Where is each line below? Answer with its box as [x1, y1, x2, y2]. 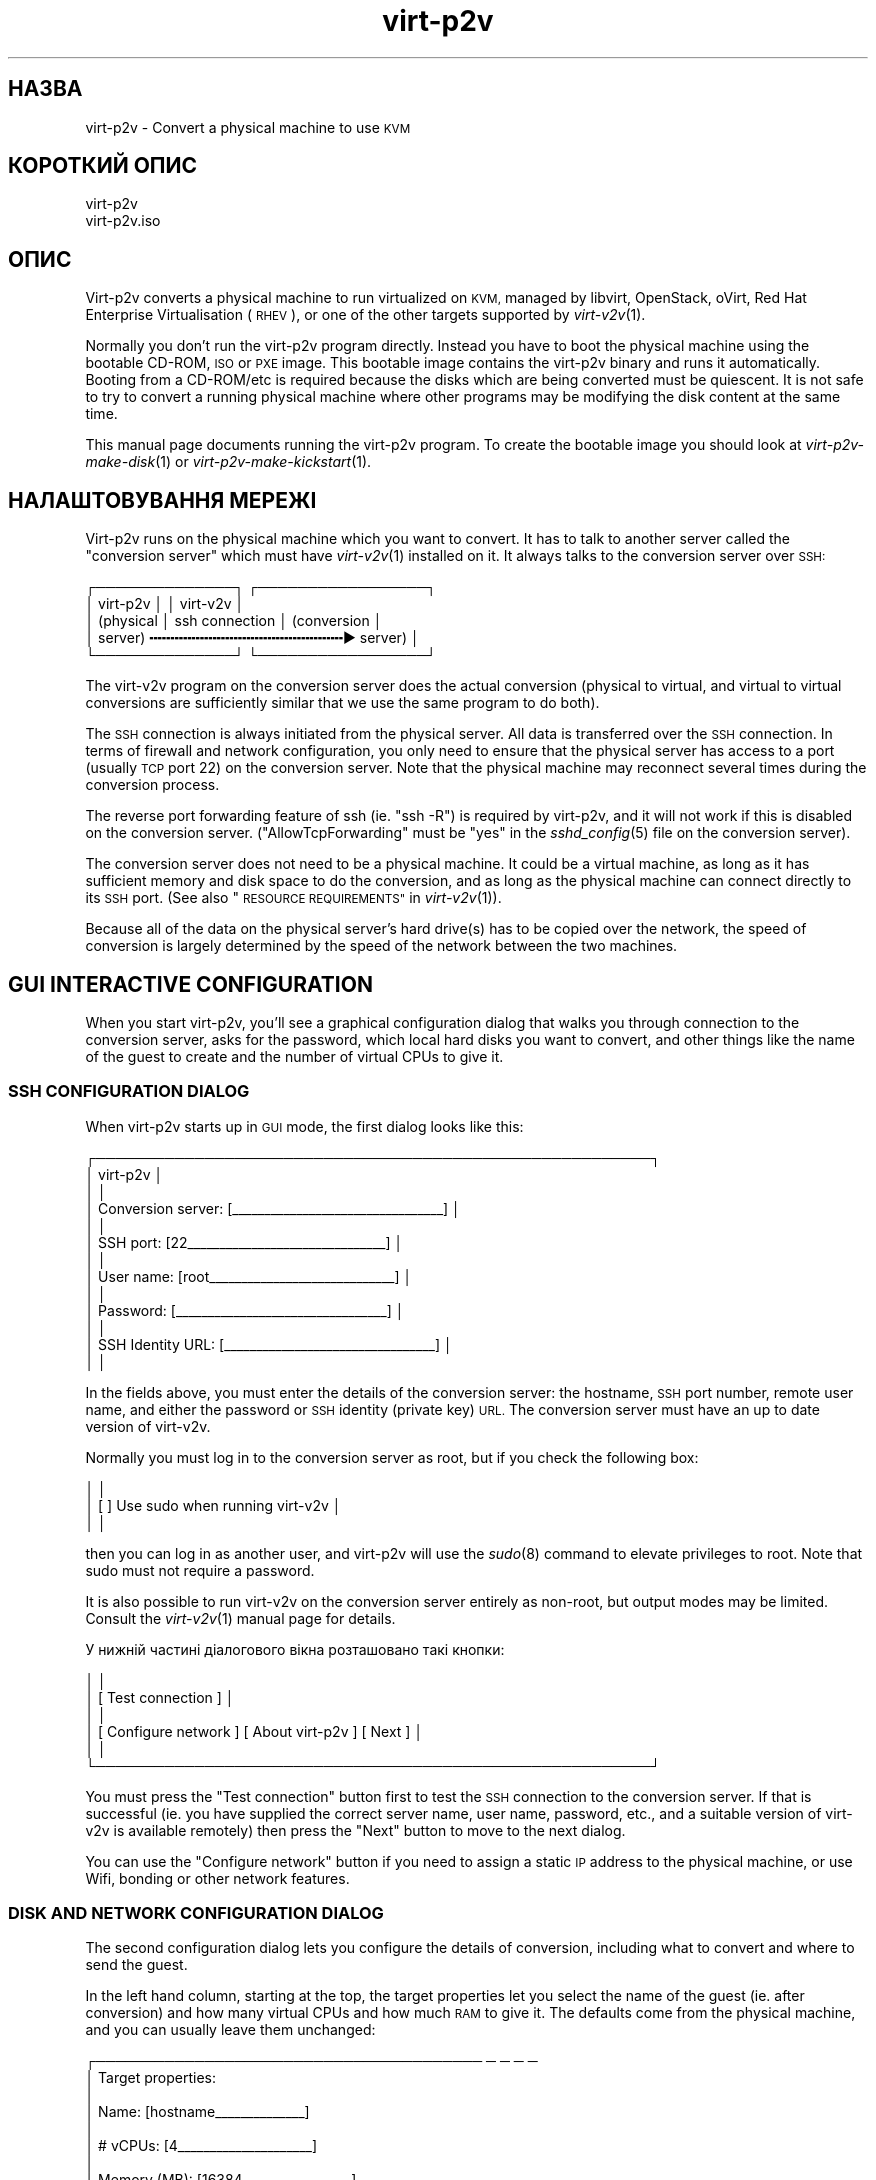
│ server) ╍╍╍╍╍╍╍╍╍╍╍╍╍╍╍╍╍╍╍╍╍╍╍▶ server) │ [85, 629, 420, 647]
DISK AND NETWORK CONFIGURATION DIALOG [8, 1903, 384, 1924]
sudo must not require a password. [85, 1561, 315, 1579]
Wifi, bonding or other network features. [85, 1869, 350, 1887]
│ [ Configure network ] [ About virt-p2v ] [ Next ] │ [85, 1722, 424, 1740]
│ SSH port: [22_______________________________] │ [85, 1233, 404, 1251]
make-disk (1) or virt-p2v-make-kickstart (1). [85, 453, 372, 471]
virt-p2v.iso [85, 212, 161, 230]
